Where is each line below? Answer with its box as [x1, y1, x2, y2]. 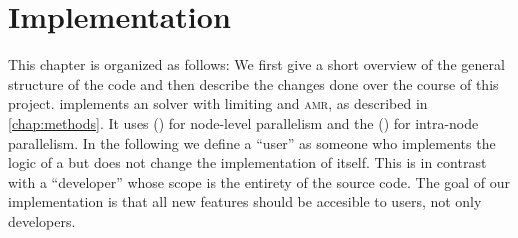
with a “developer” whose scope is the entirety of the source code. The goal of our [8, 171, 511, 192]
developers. [8, 210, 76, 231]
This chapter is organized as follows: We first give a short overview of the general [8, 54, 505, 75]
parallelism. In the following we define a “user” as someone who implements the [8, 132, 496, 153]
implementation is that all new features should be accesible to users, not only [8, 191, 482, 212]
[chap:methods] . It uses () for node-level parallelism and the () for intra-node [8, 112, 479, 133]
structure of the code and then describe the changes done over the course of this [8, 73, 499, 94]
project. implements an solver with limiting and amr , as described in [8, 93, 428, 114]
